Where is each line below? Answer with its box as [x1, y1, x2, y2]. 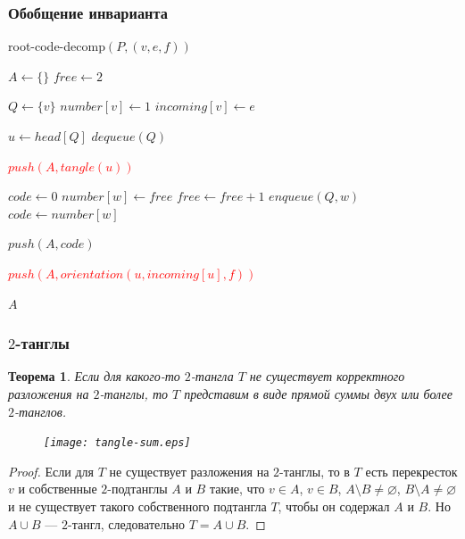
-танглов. [14, 402, 67, 420]
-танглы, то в [279, 461, 350, 480]
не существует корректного [249, 367, 405, 386]
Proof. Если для [8, 461, 95, 480]
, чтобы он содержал [278, 497, 390, 515]
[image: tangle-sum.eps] [44, 436, 191, 450]
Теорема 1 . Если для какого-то [8, 367, 180, 386]
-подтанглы [107, 479, 168, 498]
